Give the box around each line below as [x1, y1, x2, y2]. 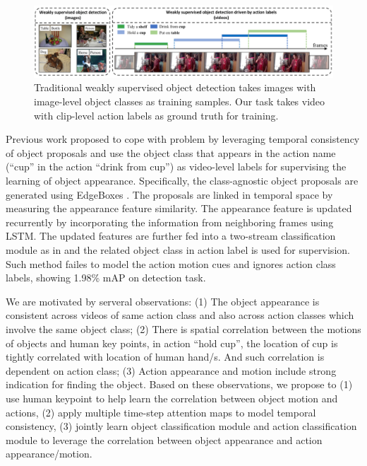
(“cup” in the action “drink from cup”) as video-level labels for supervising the [6, 159, 347, 174]
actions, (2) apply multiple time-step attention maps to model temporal [6, 404, 316, 419]
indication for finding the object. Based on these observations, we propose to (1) [6, 377, 353, 392]
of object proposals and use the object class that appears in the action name [6, 145, 336, 160]
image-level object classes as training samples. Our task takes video [34, 94, 325, 109]
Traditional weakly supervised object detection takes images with [34, 80, 316, 95]
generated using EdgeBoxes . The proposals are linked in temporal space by [6, 187, 333, 202]
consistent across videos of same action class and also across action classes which [6, 308, 354, 322]
